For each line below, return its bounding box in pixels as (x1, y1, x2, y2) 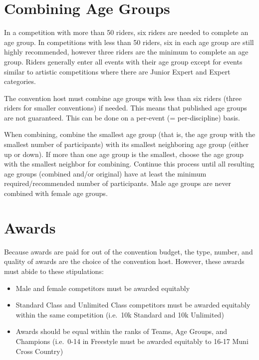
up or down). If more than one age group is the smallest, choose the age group (4, 148, 244, 159)
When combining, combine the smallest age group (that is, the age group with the (4, 129, 256, 139)
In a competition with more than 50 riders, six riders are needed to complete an (4, 27, 249, 37)
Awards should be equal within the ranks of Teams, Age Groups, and (15, 326, 228, 336)
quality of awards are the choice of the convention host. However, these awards (4, 256, 245, 266)
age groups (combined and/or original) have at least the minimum (4, 168, 207, 178)
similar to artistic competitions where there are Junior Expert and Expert (4, 66, 231, 76)
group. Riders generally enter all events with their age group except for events (4, 56, 243, 66)
